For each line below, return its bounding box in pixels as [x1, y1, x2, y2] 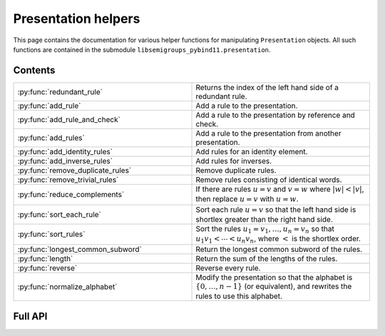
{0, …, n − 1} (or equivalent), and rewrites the [195, 281, 352, 291]
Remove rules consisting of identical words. [195, 175, 342, 185]
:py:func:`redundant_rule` [17, 86, 103, 96]
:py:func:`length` [17, 253, 73, 263]
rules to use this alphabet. [195, 291, 283, 301]
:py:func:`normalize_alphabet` [17, 282, 118, 292]
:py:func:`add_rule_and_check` [17, 114, 121, 124]
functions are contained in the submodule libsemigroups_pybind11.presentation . [13, 45, 271, 54]
